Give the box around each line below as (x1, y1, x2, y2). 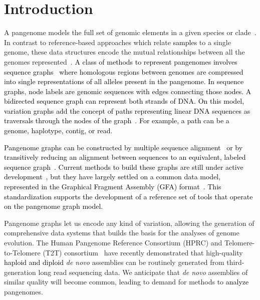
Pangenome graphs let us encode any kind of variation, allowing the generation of (4, 217, 254, 228)
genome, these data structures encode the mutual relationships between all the (4, 47, 245, 57)
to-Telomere (4, 247, 41, 257)
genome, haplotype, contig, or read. (4, 125, 113, 136)
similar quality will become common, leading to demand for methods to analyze (4, 276, 249, 287)
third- (226, 257, 244, 267)
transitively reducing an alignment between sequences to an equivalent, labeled (4, 152, 246, 162)
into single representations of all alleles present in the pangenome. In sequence (4, 76, 244, 87)
